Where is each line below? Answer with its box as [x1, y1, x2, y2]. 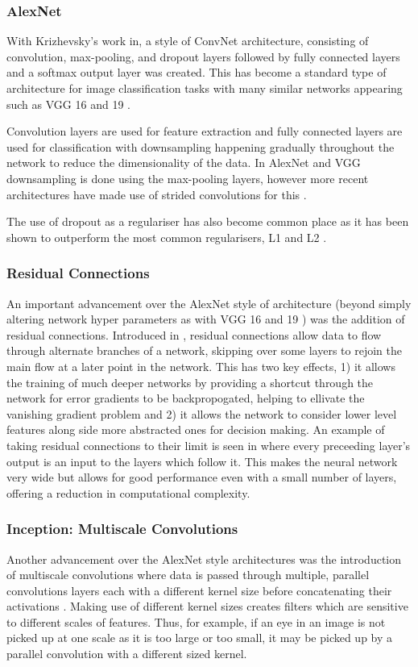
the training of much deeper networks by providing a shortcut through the [6, 373, 374, 390]
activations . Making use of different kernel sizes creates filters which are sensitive [6, 598, 408, 615]
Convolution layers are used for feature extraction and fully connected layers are [6, 123, 403, 140]
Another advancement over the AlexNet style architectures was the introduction [6, 550, 401, 567]
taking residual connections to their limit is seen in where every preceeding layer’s [6, 436, 411, 453]
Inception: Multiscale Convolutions [6, 519, 238, 539]
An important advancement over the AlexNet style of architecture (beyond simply [6, 294, 412, 311]
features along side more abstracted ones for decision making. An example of [6, 421, 385, 438]
